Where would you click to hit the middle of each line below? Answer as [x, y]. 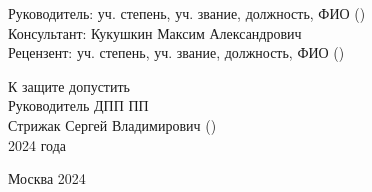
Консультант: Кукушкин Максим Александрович [155, 32]
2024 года [37, 144]
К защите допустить [69, 85]
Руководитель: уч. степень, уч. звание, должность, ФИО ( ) [187, 13]
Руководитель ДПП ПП [78, 105]
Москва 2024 [47, 178]
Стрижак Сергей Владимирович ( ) [112, 124]
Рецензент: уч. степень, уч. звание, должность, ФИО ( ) [176, 52]
